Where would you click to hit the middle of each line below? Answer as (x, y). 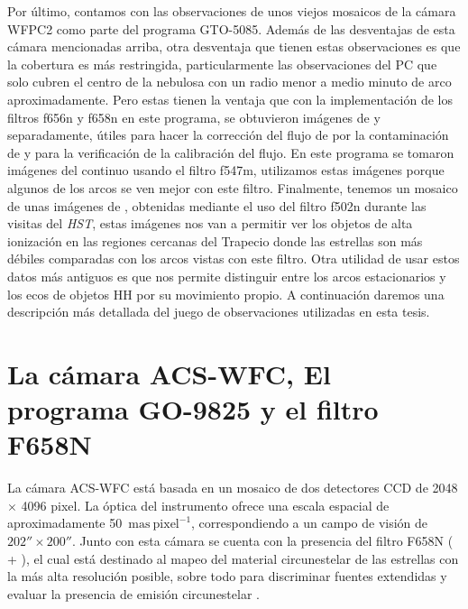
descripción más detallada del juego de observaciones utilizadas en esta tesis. (219, 312)
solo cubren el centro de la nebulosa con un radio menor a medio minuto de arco (229, 82)
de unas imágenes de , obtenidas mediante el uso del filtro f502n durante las (217, 205)
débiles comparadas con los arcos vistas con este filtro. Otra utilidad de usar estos (234, 258)
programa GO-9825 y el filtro (193, 409)
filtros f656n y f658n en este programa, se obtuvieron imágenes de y (194, 117)
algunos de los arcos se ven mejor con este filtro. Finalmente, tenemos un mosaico (233, 187)
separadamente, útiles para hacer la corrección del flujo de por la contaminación (228, 135)
